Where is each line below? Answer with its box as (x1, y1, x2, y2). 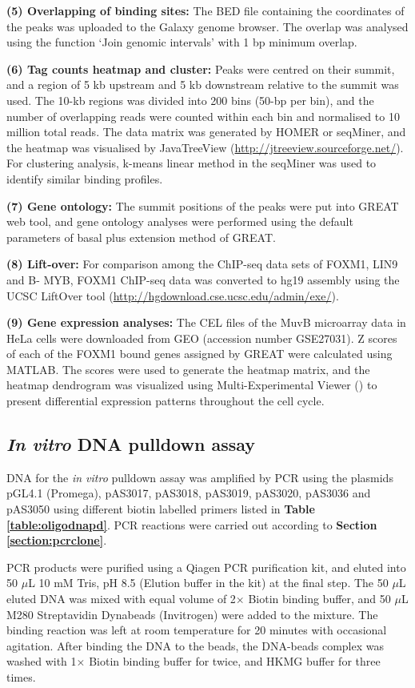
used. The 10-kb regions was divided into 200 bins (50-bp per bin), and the (6, 91, 374, 108)
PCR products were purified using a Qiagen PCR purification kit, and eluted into (6, 558, 406, 575)
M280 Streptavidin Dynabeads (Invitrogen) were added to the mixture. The (6, 606, 378, 622)
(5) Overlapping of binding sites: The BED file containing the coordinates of (6, 2, 405, 18)
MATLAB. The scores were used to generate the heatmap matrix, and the (6, 360, 370, 377)
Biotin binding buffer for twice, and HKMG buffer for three (89, 653, 381, 670)
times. (6, 668, 36, 685)
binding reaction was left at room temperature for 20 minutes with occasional (6, 622, 387, 638)
